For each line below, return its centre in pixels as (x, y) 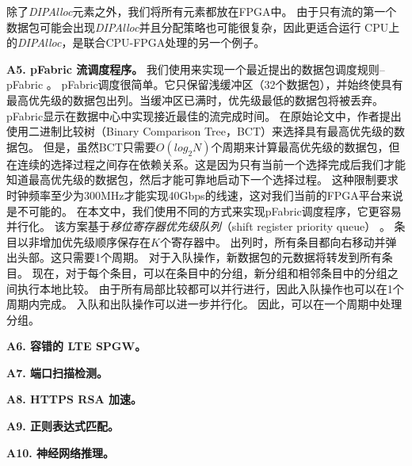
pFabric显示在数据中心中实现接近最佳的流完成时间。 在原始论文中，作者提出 (204, 115)
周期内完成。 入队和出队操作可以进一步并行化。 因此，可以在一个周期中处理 (204, 304)
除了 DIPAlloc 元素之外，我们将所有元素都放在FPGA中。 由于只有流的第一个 (202, 11)
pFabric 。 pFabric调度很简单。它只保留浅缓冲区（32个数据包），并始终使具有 (205, 84)
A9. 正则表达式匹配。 (63, 426)
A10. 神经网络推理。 (61, 452)
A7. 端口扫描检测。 (57, 372)
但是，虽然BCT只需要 (99, 146)
